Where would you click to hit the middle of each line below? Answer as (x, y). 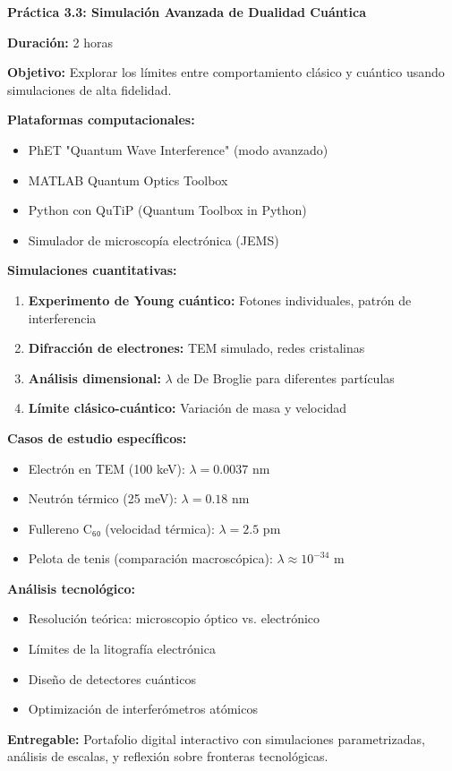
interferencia (62, 317)
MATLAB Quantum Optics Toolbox (128, 180)
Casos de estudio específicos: (97, 437)
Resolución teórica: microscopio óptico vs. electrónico (174, 618)
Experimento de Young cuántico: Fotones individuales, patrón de (220, 300)
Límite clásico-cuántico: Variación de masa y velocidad (188, 408)
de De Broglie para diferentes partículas (286, 377)
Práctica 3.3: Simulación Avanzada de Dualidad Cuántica (187, 12)
